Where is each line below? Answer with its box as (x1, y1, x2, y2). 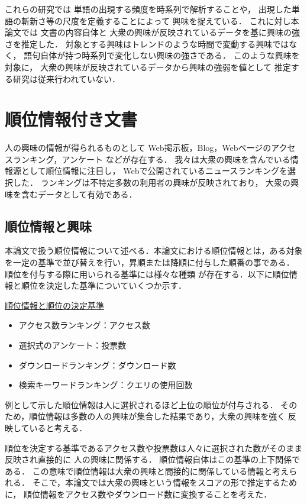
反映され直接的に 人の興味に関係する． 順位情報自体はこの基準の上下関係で (5, 453, 300, 466)
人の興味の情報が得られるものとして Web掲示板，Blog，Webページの (5, 141, 272, 154)
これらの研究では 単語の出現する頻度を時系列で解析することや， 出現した (5, 3, 292, 15)
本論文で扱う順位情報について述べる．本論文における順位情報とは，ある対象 (5, 244, 303, 257)
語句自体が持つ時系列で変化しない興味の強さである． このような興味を (24, 49, 300, 62)
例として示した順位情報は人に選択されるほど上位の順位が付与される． (5, 398, 278, 411)
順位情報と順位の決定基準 (5, 299, 104, 311)
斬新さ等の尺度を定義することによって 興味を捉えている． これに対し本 (21, 14, 299, 27)
